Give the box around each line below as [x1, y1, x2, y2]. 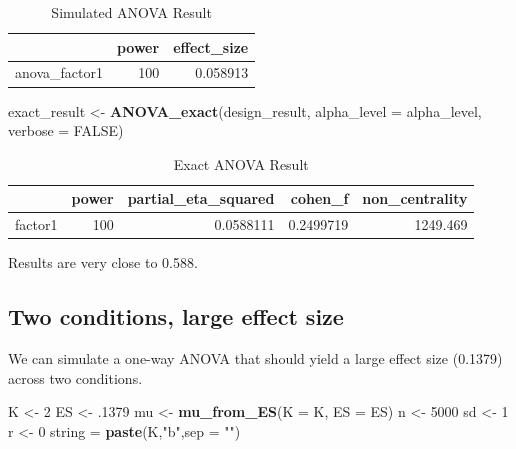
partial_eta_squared [127, 188, 275, 209]
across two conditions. [8, 367, 143, 388]
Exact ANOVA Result [173, 153, 309, 174]
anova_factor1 [15, 62, 103, 83]
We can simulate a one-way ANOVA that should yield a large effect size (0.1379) [8, 348, 503, 369]
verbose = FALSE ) [8, 120, 124, 141]
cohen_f [290, 188, 349, 209]
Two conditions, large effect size [8, 301, 344, 332]
